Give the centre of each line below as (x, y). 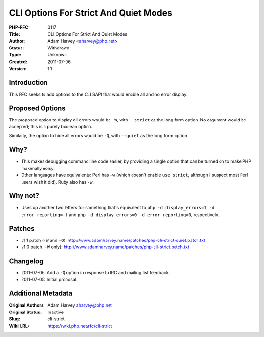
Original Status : (25, 312)
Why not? (24, 196)
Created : (18, 62)
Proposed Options (37, 108)
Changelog (26, 261)
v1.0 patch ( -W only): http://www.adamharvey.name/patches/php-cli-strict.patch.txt (105, 247)
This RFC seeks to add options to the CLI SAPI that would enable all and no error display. (98, 94)
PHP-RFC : (20, 27)
